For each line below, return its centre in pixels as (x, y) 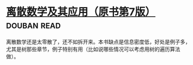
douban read (34, 25)
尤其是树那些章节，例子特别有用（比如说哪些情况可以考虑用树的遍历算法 (93, 49)
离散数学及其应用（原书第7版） (81, 12)
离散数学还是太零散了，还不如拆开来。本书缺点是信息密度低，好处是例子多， (98, 42)
